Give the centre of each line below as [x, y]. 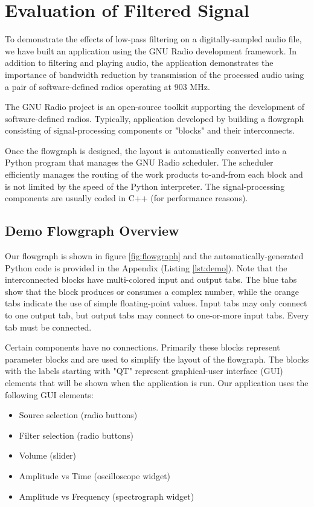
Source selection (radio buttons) [78, 415]
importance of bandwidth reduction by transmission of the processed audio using [155, 74]
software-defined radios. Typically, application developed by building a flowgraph [155, 118]
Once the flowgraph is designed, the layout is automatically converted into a [146, 150]
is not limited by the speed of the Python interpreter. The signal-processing [145, 186]
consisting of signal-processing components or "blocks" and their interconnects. [150, 130]
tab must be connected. [48, 327]
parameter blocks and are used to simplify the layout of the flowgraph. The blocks [157, 359]
